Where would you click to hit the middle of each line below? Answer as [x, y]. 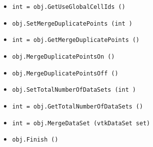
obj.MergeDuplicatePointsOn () [63, 56]
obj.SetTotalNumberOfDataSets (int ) [74, 90]
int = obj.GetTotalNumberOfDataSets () [77, 106]
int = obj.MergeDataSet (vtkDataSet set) [81, 123]
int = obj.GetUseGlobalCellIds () [69, 7]
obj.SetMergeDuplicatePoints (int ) [72, 23]
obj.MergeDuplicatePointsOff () [65, 73]
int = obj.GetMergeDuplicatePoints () [76, 40]
